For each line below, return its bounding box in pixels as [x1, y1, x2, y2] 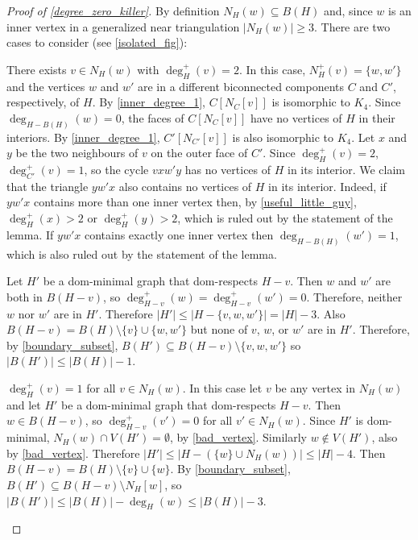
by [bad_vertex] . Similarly [176, 429, 307, 446]
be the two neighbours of [15, 144, 139, 161]
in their [358, 109, 395, 126]
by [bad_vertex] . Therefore [6, 444, 140, 461]
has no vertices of [184, 161, 271, 178]
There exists [6, 60, 67, 77]
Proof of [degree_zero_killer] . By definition [6, 2, 220, 19]
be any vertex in [275, 380, 355, 397]
